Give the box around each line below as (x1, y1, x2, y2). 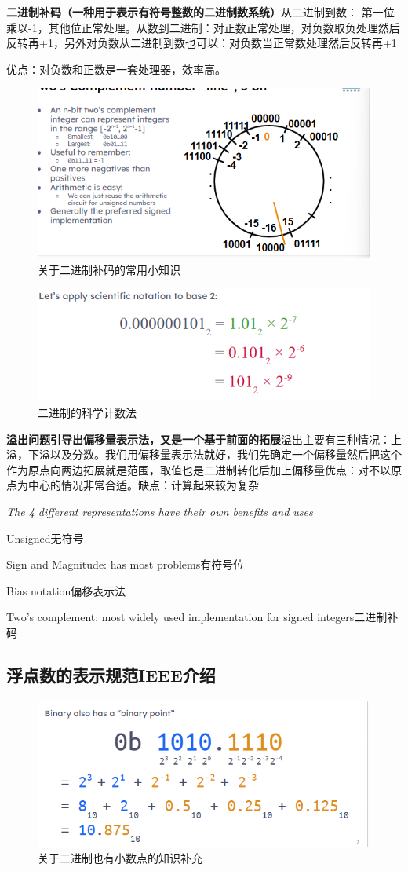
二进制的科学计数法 (38, 404, 137, 421)
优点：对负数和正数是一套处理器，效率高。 (6, 60, 226, 77)
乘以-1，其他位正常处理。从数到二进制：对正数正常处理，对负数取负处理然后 (6, 19, 400, 35)
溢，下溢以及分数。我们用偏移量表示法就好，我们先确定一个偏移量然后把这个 (6, 446, 402, 463)
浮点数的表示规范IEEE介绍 (6, 663, 216, 686)
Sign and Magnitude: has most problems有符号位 (6, 556, 245, 573)
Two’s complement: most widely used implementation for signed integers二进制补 (6, 609, 399, 625)
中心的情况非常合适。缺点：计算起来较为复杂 (27, 477, 259, 493)
